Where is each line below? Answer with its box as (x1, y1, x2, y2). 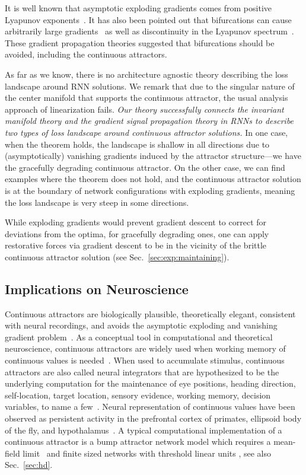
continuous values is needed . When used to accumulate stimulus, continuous (5, 354, 285, 366)
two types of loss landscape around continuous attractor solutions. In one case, (5, 126, 288, 138)
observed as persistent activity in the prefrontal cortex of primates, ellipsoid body (5, 412, 302, 425)
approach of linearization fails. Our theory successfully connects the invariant (5, 103, 284, 115)
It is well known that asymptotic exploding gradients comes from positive (5, 2, 272, 14)
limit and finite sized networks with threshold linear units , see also (23, 447, 271, 459)
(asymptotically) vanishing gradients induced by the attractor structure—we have (5, 149, 301, 162)
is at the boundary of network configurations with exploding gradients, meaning (5, 184, 295, 196)
